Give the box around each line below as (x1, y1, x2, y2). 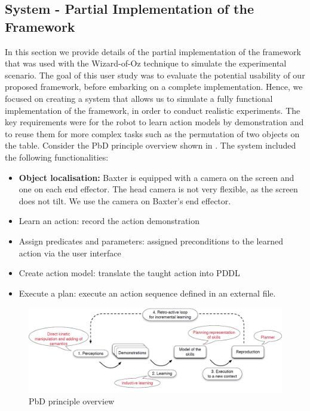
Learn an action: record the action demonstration (19, 214, 200, 227)
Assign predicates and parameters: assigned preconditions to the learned (19, 234, 283, 247)
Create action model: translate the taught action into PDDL (19, 267, 240, 279)
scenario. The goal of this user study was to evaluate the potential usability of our (5, 68, 305, 81)
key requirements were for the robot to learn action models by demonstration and (5, 116, 304, 128)
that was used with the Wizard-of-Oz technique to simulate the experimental (5, 57, 287, 69)
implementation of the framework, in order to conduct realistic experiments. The (5, 104, 300, 116)
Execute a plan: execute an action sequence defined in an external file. (19, 286, 276, 299)
